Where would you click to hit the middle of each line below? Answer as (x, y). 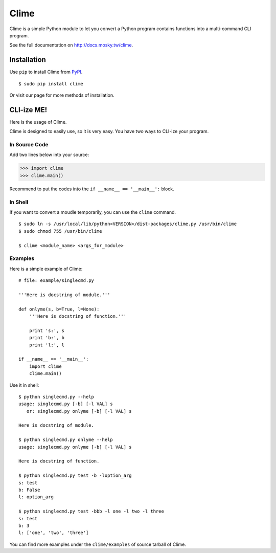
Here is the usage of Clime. (38, 122)
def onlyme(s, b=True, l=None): (59, 309)
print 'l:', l (47, 345)
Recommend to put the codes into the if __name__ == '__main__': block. (92, 189)
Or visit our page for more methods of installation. (62, 95)
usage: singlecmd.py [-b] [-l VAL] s (66, 404)
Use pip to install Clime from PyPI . (46, 72)
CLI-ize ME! (28, 110)
